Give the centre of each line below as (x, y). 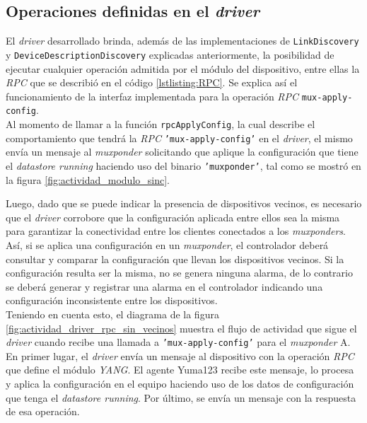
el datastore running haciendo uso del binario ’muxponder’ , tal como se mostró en (183, 165)
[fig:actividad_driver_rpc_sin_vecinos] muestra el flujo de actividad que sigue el (181, 328)
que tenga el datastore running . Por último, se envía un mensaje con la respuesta (181, 397)
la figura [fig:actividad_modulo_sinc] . (88, 179)
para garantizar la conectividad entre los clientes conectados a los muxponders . (176, 231)
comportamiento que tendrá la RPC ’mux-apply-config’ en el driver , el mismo (179, 138)
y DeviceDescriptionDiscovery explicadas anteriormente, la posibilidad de (170, 54)
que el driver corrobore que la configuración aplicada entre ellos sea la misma (173, 217)
